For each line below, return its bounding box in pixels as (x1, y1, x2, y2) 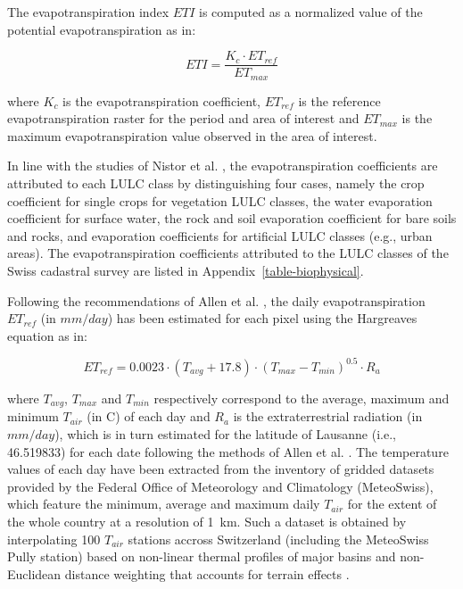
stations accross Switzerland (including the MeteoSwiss (128, 529, 429, 548)
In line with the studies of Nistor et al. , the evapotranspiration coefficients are (7, 156, 438, 175)
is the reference (298, 91, 381, 110)
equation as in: (7, 326, 87, 344)
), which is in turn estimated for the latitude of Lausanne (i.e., (54, 424, 396, 443)
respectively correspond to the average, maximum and (153, 388, 450, 407)
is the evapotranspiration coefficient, (62, 91, 260, 110)
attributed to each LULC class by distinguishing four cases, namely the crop (7, 174, 425, 193)
